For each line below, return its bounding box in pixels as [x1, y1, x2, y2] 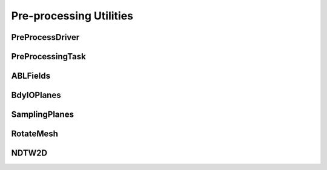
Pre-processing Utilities [11, 9, 133, 22]
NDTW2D [11, 148, 48, 159]
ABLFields [11, 71, 51, 81]
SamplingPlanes [11, 110, 74, 120]
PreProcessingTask [11, 51, 86, 62]
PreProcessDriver [11, 32, 80, 42]
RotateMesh [11, 129, 59, 139]
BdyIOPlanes [11, 90, 61, 100]
